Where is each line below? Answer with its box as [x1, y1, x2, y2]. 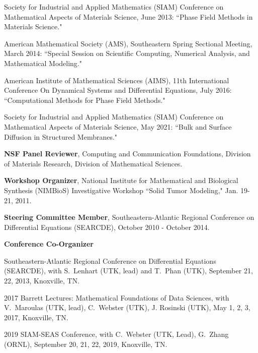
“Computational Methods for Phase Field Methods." [4, 94, 165, 105]
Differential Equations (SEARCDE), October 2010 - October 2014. [4, 221, 210, 232]
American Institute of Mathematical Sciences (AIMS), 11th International [4, 75, 229, 85]
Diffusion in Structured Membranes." [4, 131, 118, 142]
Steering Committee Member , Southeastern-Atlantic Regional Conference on [4, 212, 254, 222]
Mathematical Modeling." [4, 57, 82, 68]
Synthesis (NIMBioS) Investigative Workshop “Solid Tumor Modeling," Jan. [4, 185, 238, 195]
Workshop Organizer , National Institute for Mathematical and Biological [4, 175, 238, 186]
